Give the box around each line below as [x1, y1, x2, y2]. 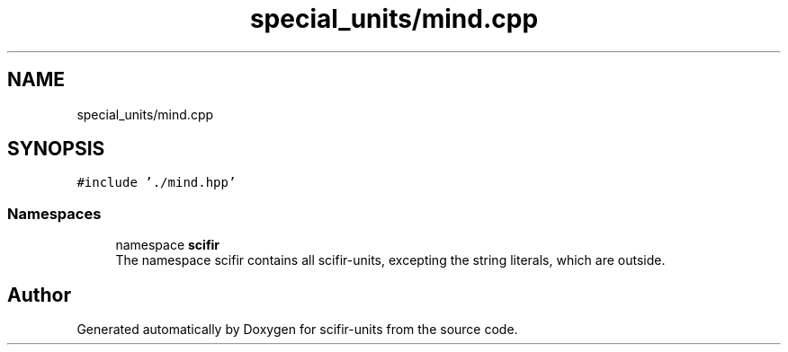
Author [7, 283, 71, 306]
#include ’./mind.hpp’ [76, 175, 237, 190]
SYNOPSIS [7, 137, 105, 161]
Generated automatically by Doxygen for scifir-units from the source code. [76, 321, 518, 338]
